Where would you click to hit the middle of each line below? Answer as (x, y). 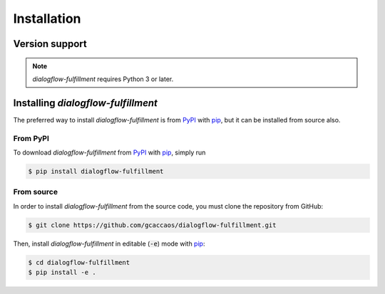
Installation (47, 19)
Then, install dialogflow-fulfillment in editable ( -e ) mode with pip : (109, 243)
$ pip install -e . (62, 273)
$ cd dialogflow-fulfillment (79, 262)
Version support (50, 44)
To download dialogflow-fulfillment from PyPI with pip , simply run (109, 152)
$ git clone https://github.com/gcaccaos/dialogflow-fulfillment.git (152, 225)
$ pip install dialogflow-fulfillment (96, 171)
